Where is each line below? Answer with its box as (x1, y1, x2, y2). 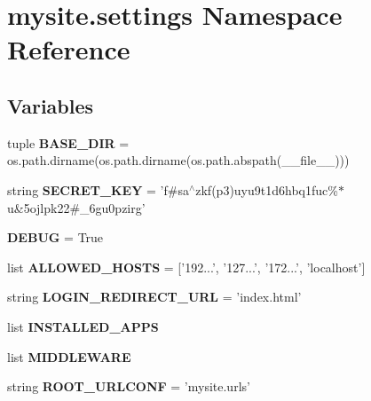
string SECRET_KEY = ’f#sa (7, 180, 189, 199)
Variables (7, 91, 94, 119)
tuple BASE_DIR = (7, 133, 130, 152)
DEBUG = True (7, 228, 104, 247)
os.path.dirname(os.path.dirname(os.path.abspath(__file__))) (7, 151, 350, 169)
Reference (7, 31, 130, 67)
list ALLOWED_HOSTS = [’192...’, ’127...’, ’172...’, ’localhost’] (7, 257, 366, 276)
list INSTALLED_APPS (7, 317, 159, 335)
